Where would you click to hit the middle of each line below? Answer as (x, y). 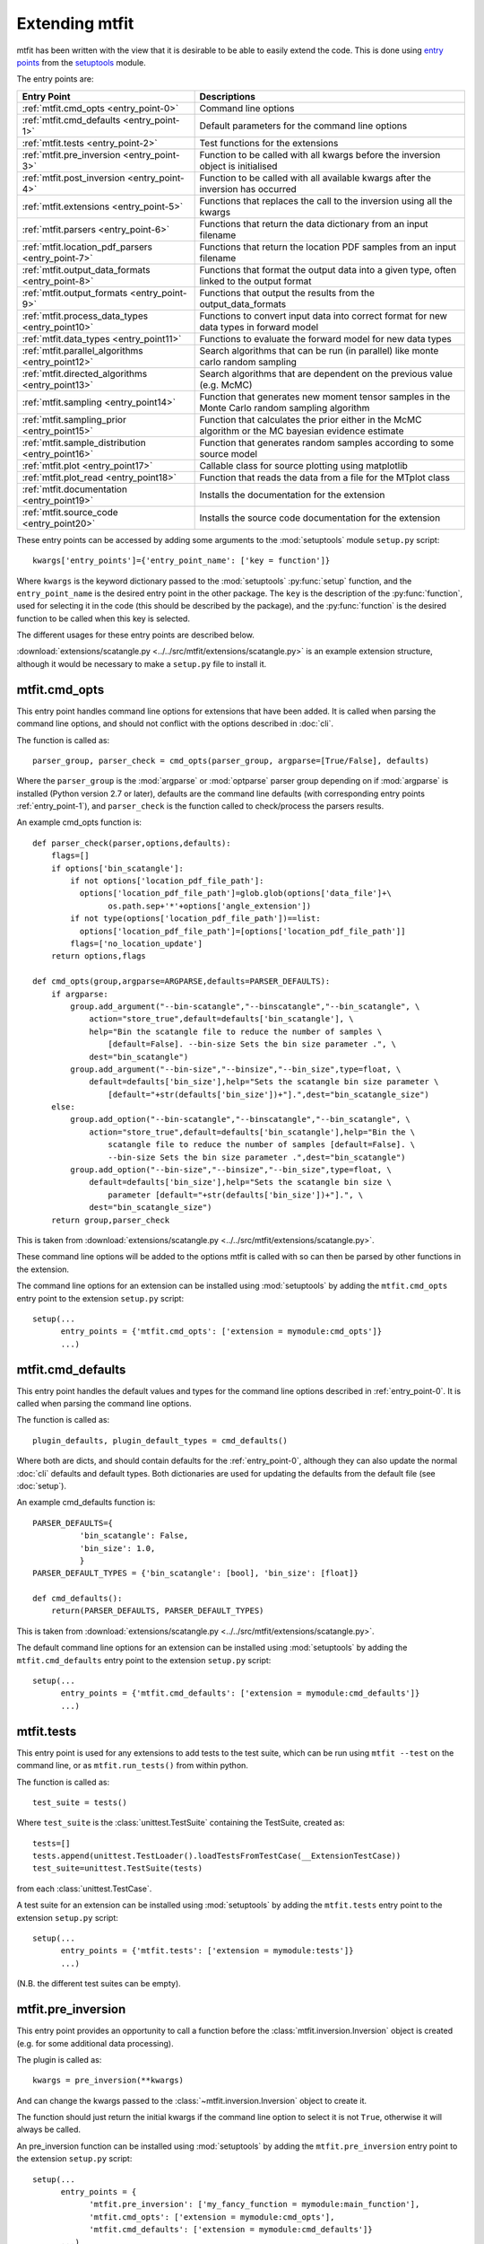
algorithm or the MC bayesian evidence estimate (302, 431)
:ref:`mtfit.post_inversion (73, 178)
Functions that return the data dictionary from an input (314, 224)
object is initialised (238, 166)
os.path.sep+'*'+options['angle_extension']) (210, 906)
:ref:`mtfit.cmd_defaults (71, 119)
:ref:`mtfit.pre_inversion (71, 154)
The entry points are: (55, 79)
